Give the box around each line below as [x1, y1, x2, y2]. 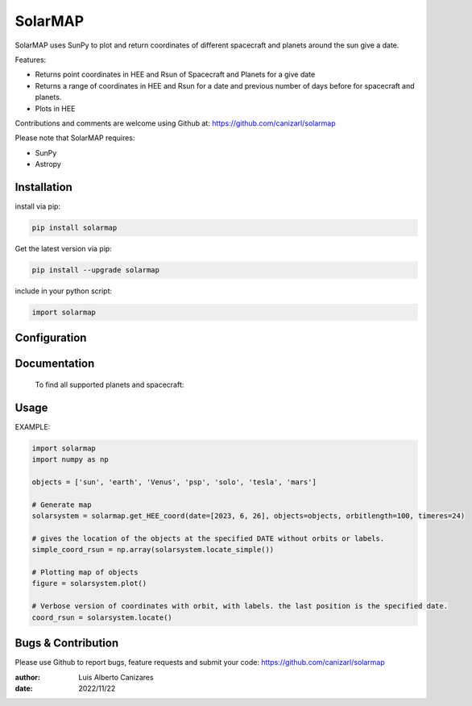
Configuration [14, 331, 87, 345]
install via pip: [14, 201, 60, 211]
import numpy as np [31, 455, 109, 464]
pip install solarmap [31, 222, 118, 232]
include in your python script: [14, 286, 113, 296]
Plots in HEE [35, 103, 76, 113]
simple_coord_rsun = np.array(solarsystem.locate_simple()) [31, 545, 275, 554]
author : [14, 672, 40, 682]
